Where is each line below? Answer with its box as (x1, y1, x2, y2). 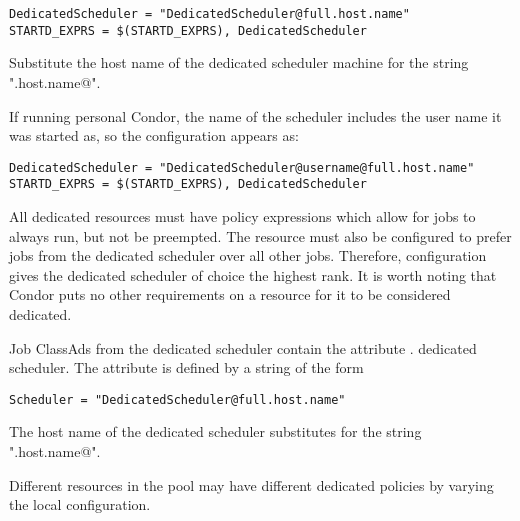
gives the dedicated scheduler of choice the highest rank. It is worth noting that (9, 264, 497, 285)
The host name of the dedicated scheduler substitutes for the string (9, 421, 422, 442)
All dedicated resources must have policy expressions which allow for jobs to (9, 206, 476, 226)
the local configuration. (9, 494, 151, 515)
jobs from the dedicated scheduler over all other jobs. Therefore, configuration (9, 245, 487, 266)
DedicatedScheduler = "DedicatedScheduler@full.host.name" (9, 7, 410, 21)
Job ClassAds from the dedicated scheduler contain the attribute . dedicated (9, 337, 477, 358)
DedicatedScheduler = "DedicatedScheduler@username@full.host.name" (9, 160, 475, 175)
